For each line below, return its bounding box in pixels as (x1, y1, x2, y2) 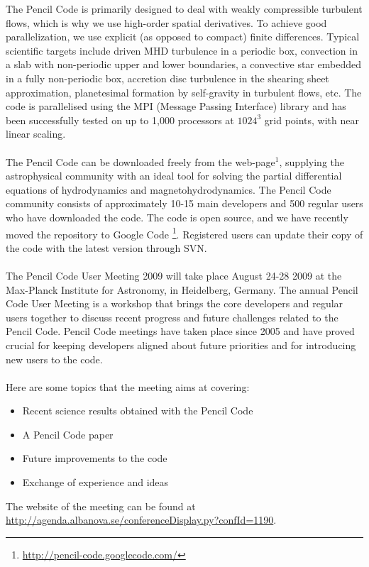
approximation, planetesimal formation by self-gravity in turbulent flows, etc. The (6, 84, 362, 99)
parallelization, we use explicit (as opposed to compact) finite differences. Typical (6, 29, 360, 44)
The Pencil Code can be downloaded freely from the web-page (6, 154, 275, 169)
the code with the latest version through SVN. (6, 240, 207, 255)
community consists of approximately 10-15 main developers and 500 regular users (6, 196, 363, 211)
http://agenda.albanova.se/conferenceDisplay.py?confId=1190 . (6, 512, 277, 527)
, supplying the (279, 154, 345, 169)
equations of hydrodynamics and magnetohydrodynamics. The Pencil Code (6, 182, 331, 197)
